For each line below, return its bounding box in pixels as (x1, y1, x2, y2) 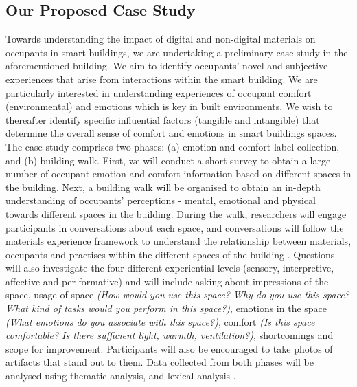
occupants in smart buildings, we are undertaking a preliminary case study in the (5, 45, 348, 59)
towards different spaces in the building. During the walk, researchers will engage (5, 206, 347, 221)
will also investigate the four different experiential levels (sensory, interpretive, (5, 261, 334, 275)
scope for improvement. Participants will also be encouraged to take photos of (5, 341, 333, 355)
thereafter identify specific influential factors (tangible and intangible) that (5, 112, 320, 126)
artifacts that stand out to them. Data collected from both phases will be (5, 355, 314, 369)
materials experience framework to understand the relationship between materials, (5, 234, 352, 248)
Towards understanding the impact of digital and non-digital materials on (5, 32, 316, 46)
